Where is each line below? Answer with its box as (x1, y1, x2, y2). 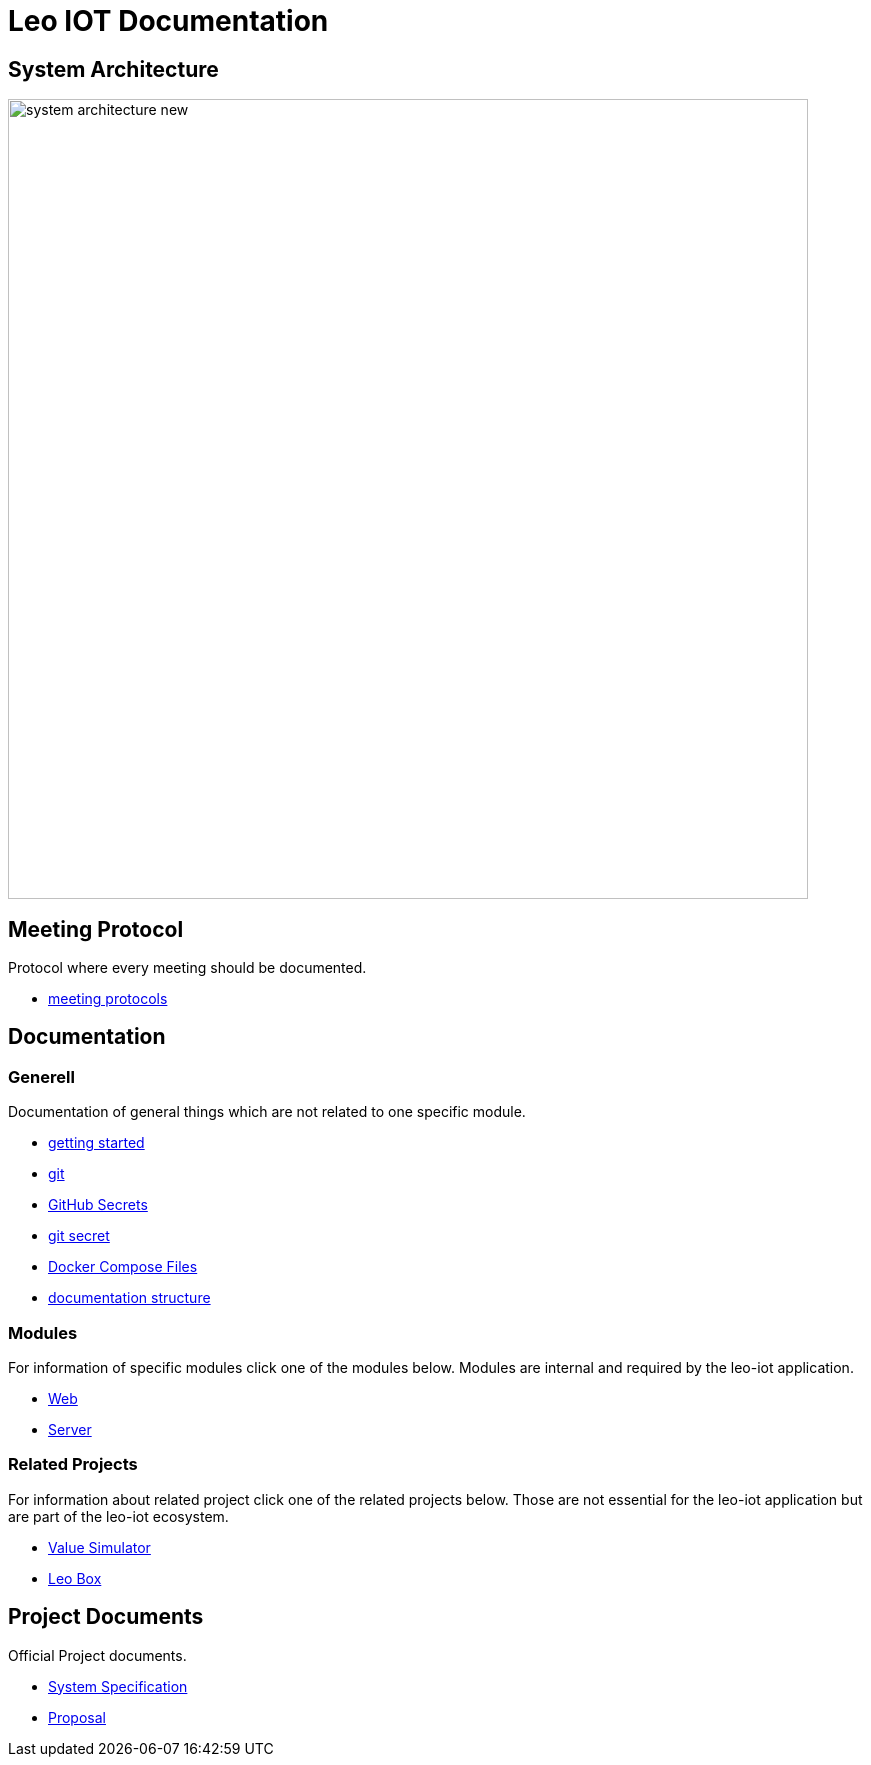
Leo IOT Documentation (8, 4, 329, 38)
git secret (48, 1227, 110, 1245)
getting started (48, 1134, 145, 1152)
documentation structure (48, 1289, 211, 1307)
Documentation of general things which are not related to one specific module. (8, 1103, 526, 1121)
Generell (8, 1066, 75, 1087)
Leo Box (48, 1569, 102, 1587)
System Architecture (8, 56, 219, 82)
